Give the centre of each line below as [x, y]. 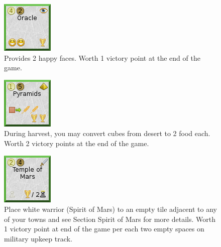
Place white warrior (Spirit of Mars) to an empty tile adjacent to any [111, 209]
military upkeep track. [38, 238]
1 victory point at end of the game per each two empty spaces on [104, 229]
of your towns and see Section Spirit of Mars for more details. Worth [110, 219]
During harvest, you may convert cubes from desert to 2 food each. [107, 133]
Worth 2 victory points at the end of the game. [77, 143]
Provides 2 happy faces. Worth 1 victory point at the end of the [102, 57]
